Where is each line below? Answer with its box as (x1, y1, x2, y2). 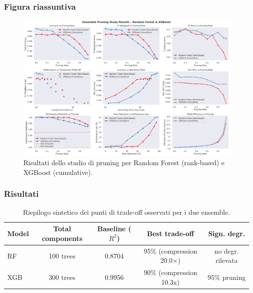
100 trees (49, 250, 75, 260)
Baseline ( (97, 224, 131, 234)
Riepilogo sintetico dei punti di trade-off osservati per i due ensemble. (23, 207, 230, 217)
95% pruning (207, 272, 246, 282)
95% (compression (144, 245, 198, 256)
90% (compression (144, 267, 198, 277)
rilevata (215, 255, 238, 265)
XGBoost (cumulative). (23, 167, 93, 177)
